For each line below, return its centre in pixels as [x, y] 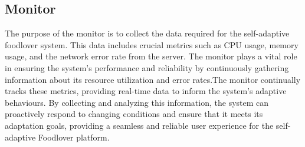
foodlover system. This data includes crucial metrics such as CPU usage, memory [152, 44]
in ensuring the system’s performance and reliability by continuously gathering [147, 67]
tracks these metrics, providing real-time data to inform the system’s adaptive [146, 91]
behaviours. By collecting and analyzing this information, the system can [137, 102]
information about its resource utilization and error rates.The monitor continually [153, 79]
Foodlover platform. [74, 137]
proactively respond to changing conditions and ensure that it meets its [134, 114]
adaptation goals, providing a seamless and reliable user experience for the [139, 125]
